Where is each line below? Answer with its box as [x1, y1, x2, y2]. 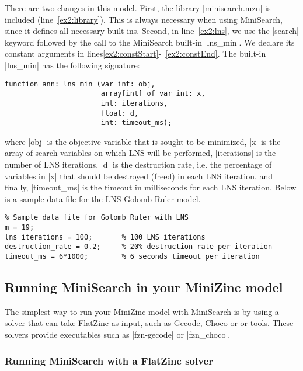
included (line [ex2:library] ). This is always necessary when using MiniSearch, [5, 13, 283, 25]
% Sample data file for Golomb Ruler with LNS [5, 213, 189, 222]
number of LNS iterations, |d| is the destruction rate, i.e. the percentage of [5, 158, 272, 171]
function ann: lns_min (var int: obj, [5, 79, 155, 88]
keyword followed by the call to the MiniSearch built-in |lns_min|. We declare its [5, 36, 295, 48]
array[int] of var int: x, [100, 89, 206, 98]
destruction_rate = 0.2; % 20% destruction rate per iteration [5, 242, 273, 251]
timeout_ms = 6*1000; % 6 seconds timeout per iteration [5, 252, 260, 261]
